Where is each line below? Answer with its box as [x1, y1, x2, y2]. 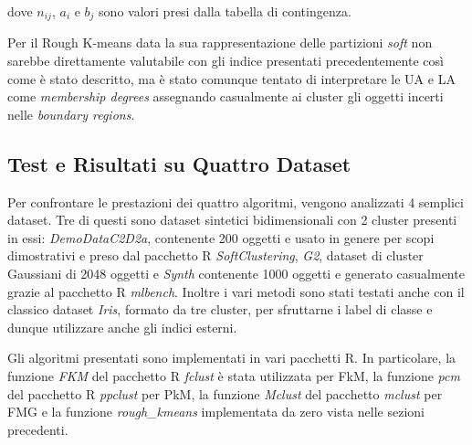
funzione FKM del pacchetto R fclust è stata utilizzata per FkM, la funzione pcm [7, 366, 460, 385]
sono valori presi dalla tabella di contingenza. [99, 2, 351, 20]
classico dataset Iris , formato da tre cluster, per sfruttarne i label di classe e [7, 300, 433, 319]
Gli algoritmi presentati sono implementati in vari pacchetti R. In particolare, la [7, 348, 456, 367]
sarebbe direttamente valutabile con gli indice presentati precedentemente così [7, 51, 444, 70]
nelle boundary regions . [7, 104, 135, 123]
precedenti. [7, 419, 68, 439]
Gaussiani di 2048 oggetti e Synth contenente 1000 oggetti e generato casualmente [7, 264, 465, 282]
